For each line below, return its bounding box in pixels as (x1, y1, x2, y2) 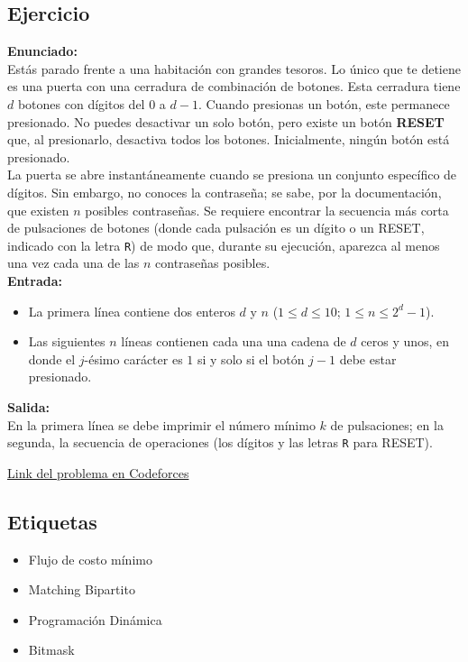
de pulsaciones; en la (330, 415, 444, 434)
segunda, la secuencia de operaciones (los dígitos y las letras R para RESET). (7, 433, 433, 452)
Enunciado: (7, 41, 78, 60)
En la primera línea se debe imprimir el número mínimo (7, 415, 316, 434)
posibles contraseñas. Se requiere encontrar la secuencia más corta (85, 200, 449, 219)
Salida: (7, 397, 50, 416)
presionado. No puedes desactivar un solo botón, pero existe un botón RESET (7, 112, 445, 131)
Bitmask (28, 640, 75, 659)
